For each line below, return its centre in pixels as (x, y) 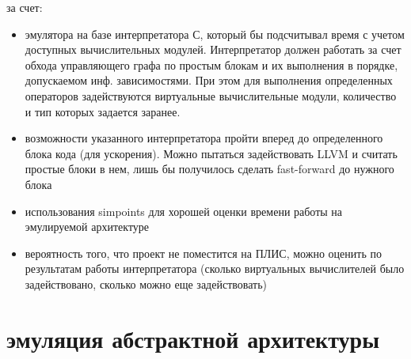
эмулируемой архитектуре (87, 227)
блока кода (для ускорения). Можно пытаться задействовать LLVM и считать (211, 153)
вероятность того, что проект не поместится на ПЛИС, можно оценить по (203, 253)
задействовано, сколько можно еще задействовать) (146, 283)
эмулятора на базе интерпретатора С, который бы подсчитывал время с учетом (215, 34)
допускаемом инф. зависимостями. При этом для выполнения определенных (209, 80)
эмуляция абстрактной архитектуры (193, 338)
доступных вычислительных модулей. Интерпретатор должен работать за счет (213, 49)
